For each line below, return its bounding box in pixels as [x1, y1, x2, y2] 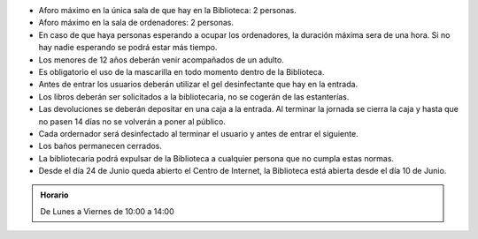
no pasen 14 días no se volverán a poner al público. [38, 116, 226, 127]
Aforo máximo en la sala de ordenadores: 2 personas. [38, 18, 235, 28]
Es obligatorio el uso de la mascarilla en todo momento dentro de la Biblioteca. [38, 66, 325, 77]
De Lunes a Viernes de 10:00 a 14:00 [40, 205, 174, 216]
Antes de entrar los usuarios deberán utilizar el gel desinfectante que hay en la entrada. [38, 79, 358, 90]
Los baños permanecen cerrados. [38, 141, 163, 152]
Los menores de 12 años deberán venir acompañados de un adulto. [38, 54, 285, 65]
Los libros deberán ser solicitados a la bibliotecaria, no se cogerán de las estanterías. [38, 91, 350, 101]
